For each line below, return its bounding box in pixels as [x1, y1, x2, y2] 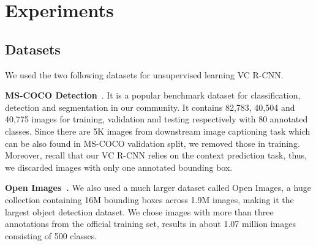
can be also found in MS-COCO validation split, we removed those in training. [5, 136, 300, 149]
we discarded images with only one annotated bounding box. [5, 160, 233, 173]
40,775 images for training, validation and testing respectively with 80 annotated [5, 113, 308, 125]
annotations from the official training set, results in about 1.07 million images [5, 217, 296, 230]
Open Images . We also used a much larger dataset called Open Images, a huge [5, 181, 311, 194]
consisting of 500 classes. [5, 229, 97, 242]
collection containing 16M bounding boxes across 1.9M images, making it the [5, 193, 294, 206]
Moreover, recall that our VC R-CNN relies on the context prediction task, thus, [5, 149, 307, 162]
